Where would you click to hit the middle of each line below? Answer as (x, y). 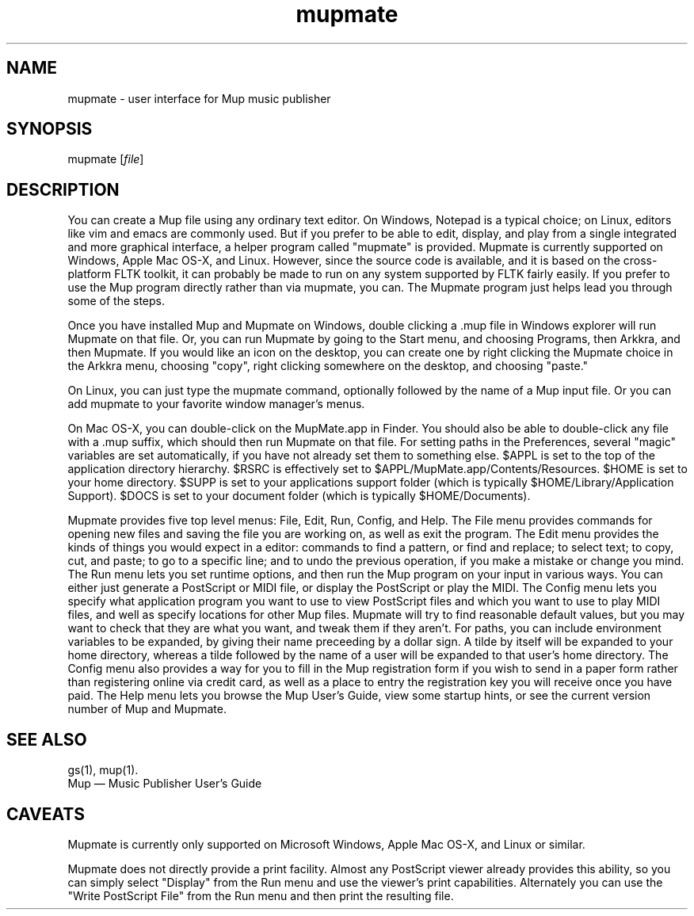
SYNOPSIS (50, 129)
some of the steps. (116, 301)
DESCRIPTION (63, 189)
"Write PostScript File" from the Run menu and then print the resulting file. (261, 895)
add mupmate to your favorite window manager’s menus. (216, 404)
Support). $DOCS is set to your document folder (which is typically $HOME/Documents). (299, 496)
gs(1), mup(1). (103, 770)
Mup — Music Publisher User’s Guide (165, 784)
